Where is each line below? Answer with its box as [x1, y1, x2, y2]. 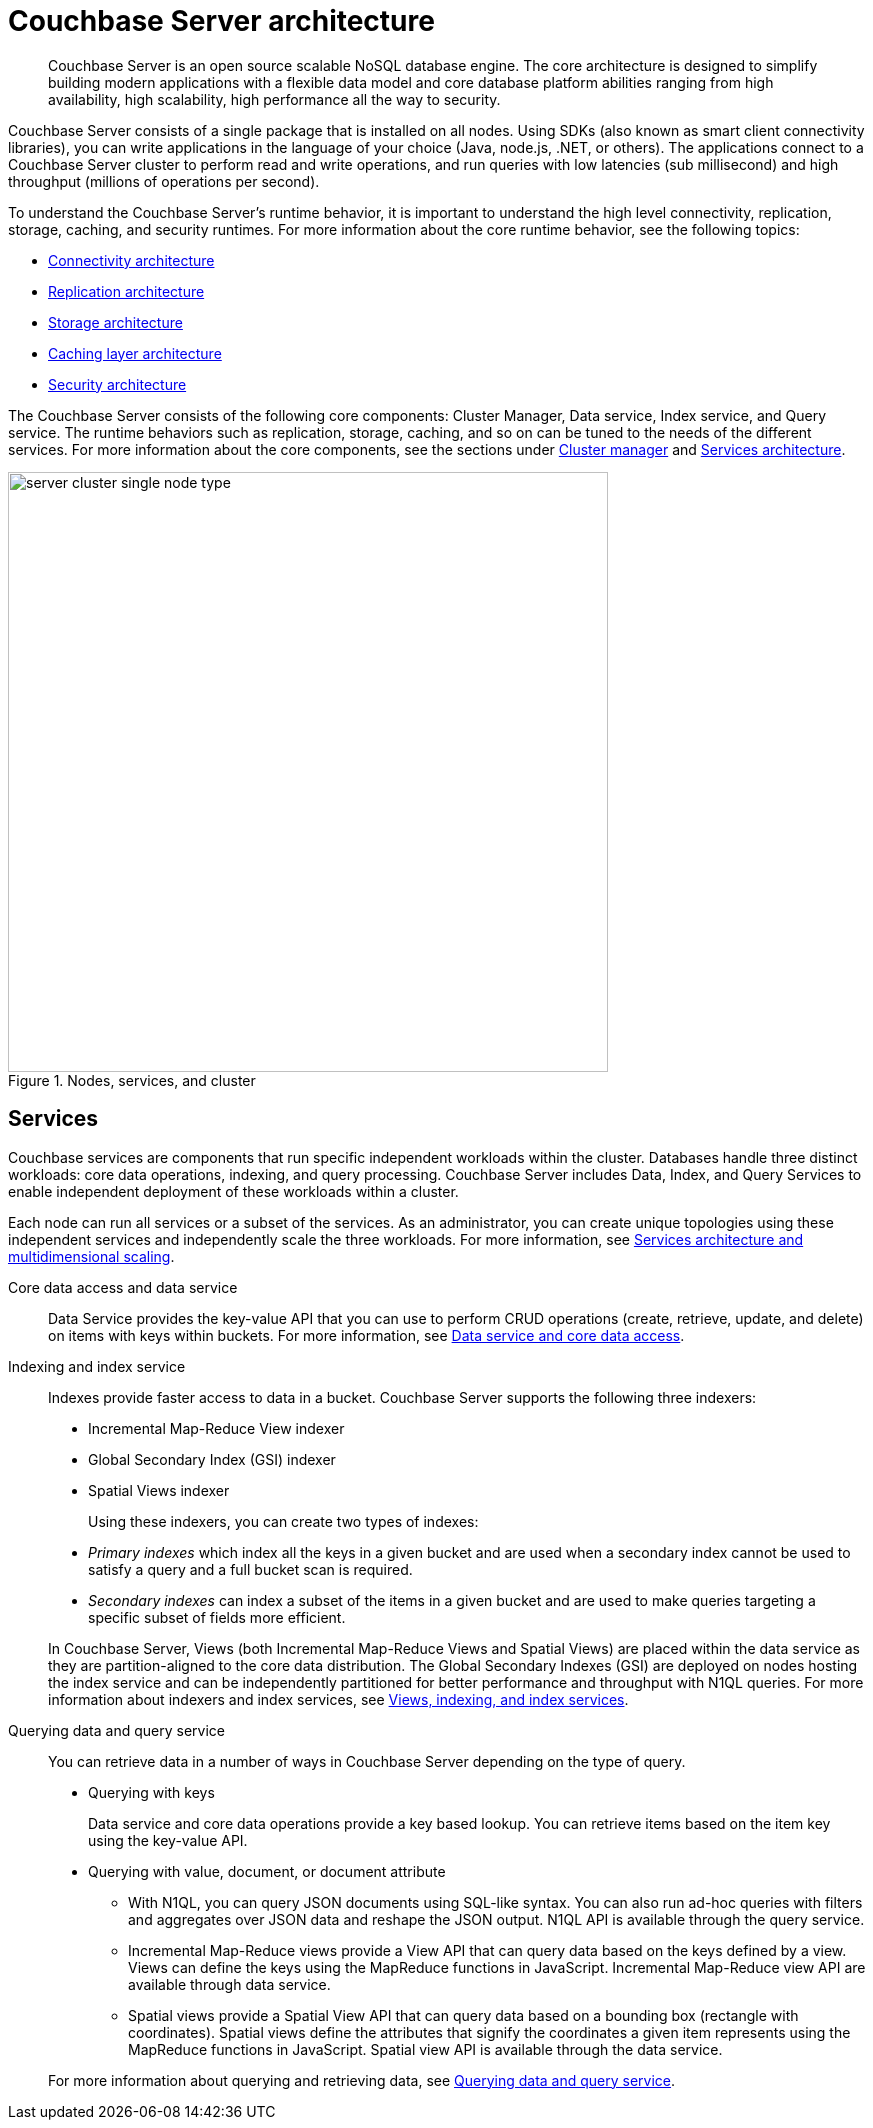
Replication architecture [48, 282, 205, 300]
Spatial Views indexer [88, 1481, 230, 1499]
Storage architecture [48, 313, 183, 331]
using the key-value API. [88, 1831, 248, 1849]
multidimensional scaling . [8, 1247, 175, 1265]
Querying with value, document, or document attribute [88, 1862, 446, 1880]
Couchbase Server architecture [8, 4, 435, 38]
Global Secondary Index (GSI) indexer [88, 1450, 336, 1468]
